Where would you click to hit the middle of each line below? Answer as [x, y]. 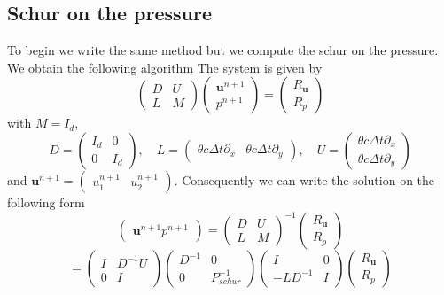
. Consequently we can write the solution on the [304, 179]
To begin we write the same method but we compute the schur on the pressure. [223, 50]
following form [46, 202]
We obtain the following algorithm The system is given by [165, 67]
